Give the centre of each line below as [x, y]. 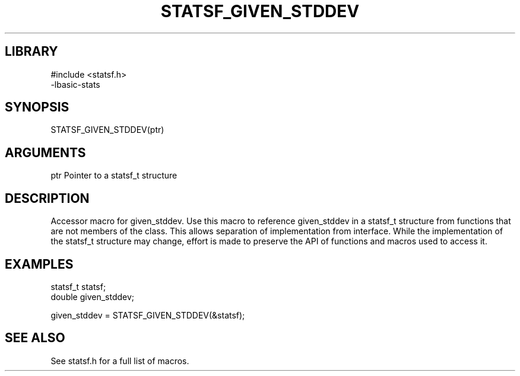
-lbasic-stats [75, 84]
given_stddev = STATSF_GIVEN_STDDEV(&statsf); [148, 315]
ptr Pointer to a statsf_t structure [114, 176]
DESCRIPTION [47, 198]
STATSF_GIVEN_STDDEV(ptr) [107, 130]
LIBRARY [31, 52]
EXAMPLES [39, 264]
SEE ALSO [35, 338]
